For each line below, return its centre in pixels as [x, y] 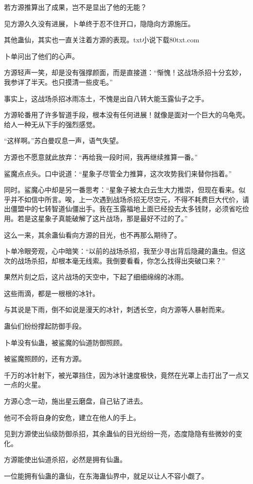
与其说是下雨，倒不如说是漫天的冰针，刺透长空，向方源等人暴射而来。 [116, 309]
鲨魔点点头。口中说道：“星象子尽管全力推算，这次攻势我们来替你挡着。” [118, 173]
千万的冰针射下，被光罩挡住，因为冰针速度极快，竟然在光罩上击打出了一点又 [126, 375]
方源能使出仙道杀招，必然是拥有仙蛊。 [65, 459]
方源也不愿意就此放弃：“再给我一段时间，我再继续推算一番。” [101, 157]
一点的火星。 [24, 384]
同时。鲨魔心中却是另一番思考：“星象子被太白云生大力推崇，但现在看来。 [121, 190]
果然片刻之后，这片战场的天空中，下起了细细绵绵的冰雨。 [96, 277]
